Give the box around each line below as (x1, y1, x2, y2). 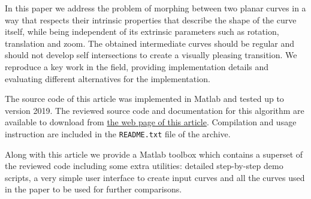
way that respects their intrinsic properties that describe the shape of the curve (5, 13, 297, 26)
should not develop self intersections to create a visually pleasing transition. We (5, 49, 297, 61)
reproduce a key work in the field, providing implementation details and (5, 60, 269, 73)
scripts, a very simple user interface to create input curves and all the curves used (5, 171, 305, 183)
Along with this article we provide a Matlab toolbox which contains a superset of (5, 147, 303, 160)
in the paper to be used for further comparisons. (5, 183, 182, 195)
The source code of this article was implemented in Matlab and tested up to (5, 92, 284, 105)
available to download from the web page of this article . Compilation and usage (5, 116, 297, 128)
